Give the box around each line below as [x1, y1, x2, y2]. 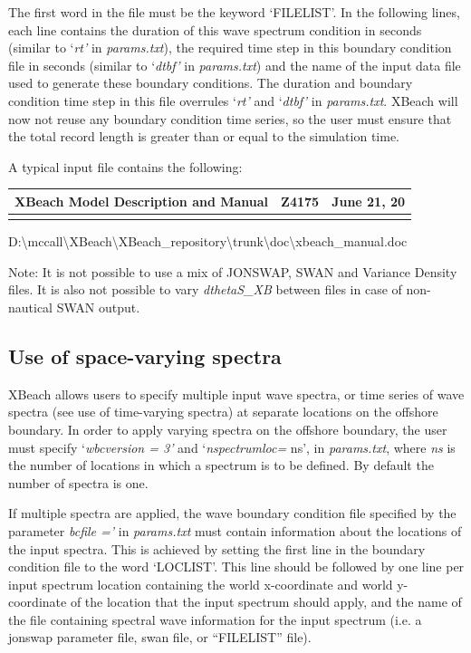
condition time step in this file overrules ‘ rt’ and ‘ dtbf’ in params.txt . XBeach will [8, 91, 458, 110]
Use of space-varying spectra [8, 341, 282, 370]
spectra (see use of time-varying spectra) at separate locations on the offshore [8, 402, 438, 421]
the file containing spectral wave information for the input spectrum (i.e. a [8, 610, 422, 629]
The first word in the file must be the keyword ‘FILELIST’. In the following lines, [8, 3, 460, 21]
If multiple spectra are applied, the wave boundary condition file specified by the [8, 504, 457, 523]
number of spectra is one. [8, 473, 149, 492]
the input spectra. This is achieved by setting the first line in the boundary [8, 539, 426, 558]
